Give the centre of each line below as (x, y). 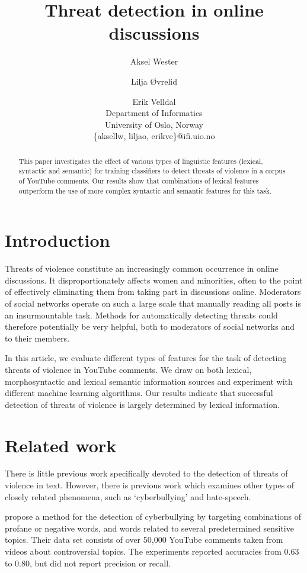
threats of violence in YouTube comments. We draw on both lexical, (128, 369)
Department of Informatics (154, 113)
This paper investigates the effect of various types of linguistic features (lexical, (141, 161)
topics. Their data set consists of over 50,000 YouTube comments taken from (144, 540)
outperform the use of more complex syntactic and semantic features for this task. (145, 190)
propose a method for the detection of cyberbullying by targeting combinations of (153, 516)
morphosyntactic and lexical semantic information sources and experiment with (149, 381)
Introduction (57, 240)
